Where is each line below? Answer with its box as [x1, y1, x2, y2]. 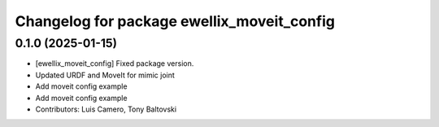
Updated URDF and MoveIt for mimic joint [35, 70, 175, 80]
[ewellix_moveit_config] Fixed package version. [35, 59, 194, 68]
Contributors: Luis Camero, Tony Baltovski [35, 104, 177, 114]
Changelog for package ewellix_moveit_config [15, 12, 335, 30]
